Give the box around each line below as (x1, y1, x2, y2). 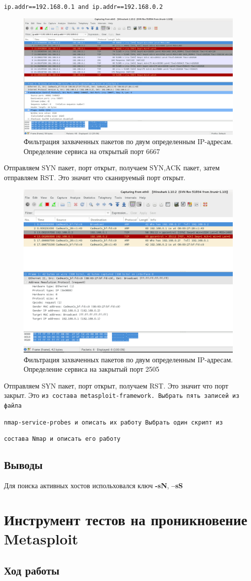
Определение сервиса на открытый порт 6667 (24, 146, 160, 156)
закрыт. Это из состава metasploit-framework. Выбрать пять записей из (4, 390, 240, 400)
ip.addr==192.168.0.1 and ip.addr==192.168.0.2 (4, 3, 163, 10)
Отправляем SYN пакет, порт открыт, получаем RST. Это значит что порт (4, 380, 228, 390)
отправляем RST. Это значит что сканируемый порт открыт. (4, 172, 185, 183)
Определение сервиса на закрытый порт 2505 (24, 364, 160, 374)
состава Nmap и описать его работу (4, 435, 121, 443)
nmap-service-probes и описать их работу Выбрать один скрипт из (4, 419, 223, 426)
